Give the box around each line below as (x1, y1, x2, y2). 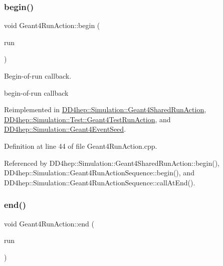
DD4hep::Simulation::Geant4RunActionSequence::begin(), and (4, 167, 194, 178)
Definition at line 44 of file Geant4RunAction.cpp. (4, 140, 157, 151)
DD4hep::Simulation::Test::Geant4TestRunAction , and (4, 114, 171, 124)
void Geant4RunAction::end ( (4, 218, 94, 228)
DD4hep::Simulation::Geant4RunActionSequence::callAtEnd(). (4, 177, 195, 187)
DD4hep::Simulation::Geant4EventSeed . (4, 124, 126, 134)
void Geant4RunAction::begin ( (4, 20, 100, 31)
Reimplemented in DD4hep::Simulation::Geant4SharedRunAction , (4, 104, 206, 115)
